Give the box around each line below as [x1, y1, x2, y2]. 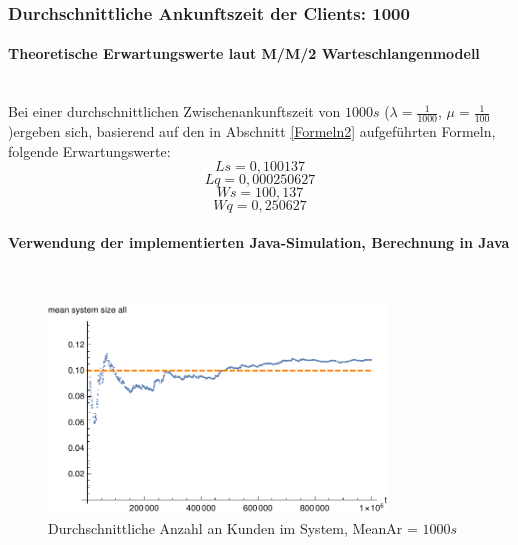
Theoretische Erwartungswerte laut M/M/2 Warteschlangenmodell [8, 43, 480, 64]
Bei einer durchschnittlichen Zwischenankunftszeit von [8, 101, 341, 122]
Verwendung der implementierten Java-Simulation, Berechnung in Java [8, 231, 510, 252]
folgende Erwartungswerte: [8, 140, 171, 161]
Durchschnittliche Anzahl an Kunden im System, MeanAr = [48, 517, 418, 538]
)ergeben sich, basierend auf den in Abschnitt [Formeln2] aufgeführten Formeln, [8, 121, 496, 142]
